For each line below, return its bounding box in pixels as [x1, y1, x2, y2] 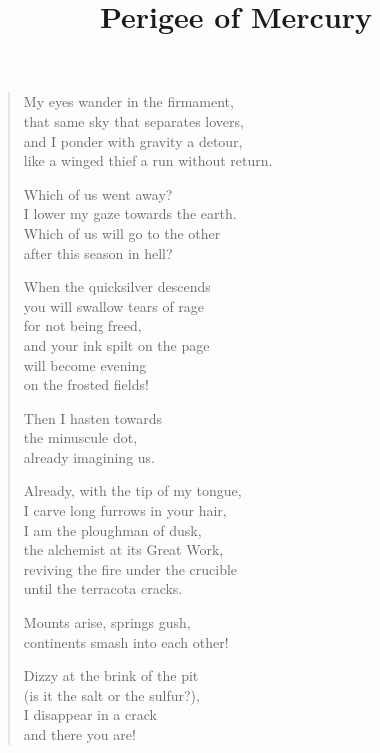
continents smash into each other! [23, 631, 229, 652]
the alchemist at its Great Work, [23, 539, 224, 560]
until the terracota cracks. [23, 578, 183, 599]
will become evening [23, 354, 147, 375]
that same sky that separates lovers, [23, 110, 244, 131]
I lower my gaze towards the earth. [23, 203, 237, 224]
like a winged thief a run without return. [23, 150, 273, 171]
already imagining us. [23, 446, 155, 467]
